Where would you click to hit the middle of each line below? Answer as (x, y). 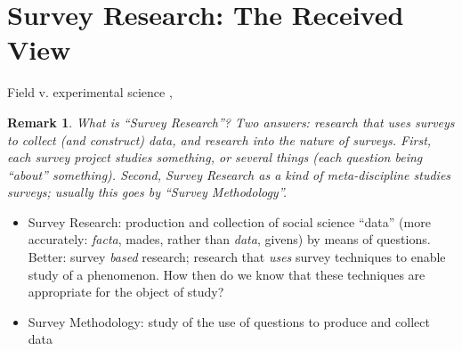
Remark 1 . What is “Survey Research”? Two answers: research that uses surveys (231, 122)
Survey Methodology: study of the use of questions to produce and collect (229, 321)
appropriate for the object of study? (126, 292)
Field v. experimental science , (90, 92)
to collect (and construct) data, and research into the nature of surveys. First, (219, 139)
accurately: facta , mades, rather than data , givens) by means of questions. (229, 239)
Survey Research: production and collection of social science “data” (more (229, 221)
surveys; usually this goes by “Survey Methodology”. (147, 192)
